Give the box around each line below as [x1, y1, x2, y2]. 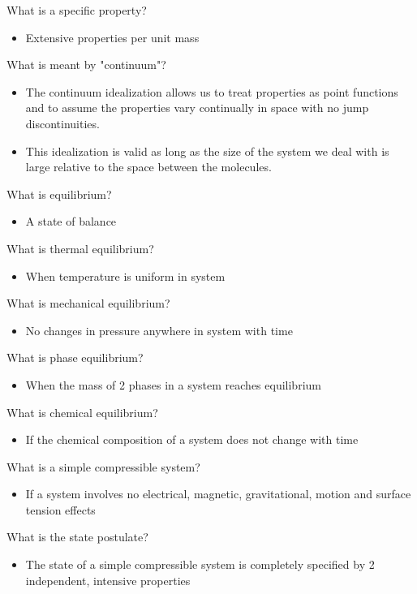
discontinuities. [25, 114, 100, 131]
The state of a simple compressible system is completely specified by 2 [25, 556, 375, 573]
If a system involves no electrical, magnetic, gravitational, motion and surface [25, 485, 411, 502]
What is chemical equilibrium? [6, 403, 158, 420]
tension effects [25, 501, 96, 518]
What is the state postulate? [6, 528, 148, 545]
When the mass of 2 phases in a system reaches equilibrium [25, 376, 321, 393]
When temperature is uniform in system [25, 267, 226, 284]
